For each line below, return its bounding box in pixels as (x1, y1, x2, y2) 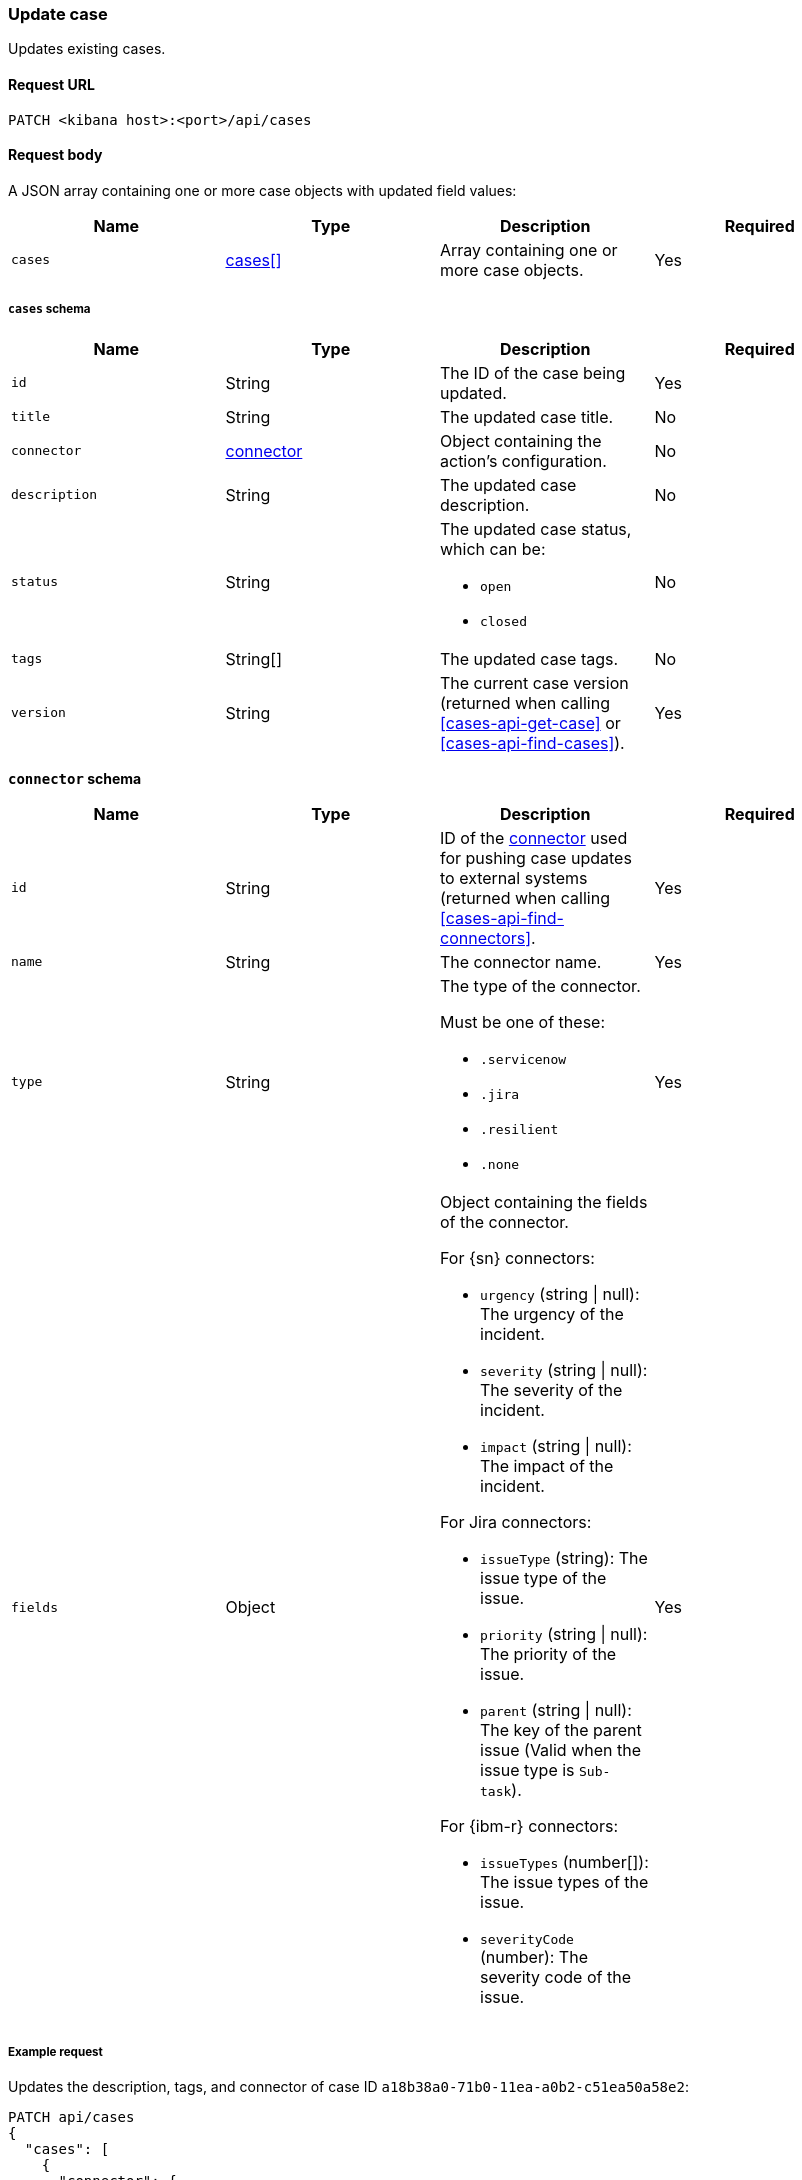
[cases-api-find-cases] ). (440, 732, 625, 753)
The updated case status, (440, 518, 632, 539)
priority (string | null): (480, 1623, 648, 1644)
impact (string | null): (480, 1435, 632, 1456)
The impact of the (480, 1455, 614, 1476)
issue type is (480, 1759, 575, 1780)
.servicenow (480, 1051, 567, 1067)
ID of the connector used (440, 827, 628, 848)
